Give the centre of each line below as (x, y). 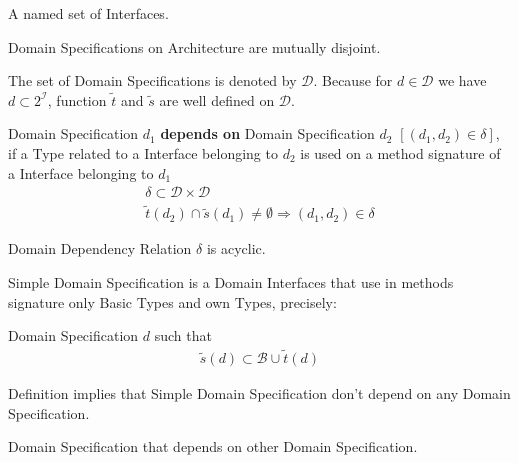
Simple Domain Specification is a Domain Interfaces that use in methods (231, 282)
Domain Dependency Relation (100, 248)
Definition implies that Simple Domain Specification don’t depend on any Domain (259, 393)
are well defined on (217, 99)
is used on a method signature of (400, 152)
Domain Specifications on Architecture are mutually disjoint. (194, 46)
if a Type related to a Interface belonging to (143, 152)
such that (183, 335)
